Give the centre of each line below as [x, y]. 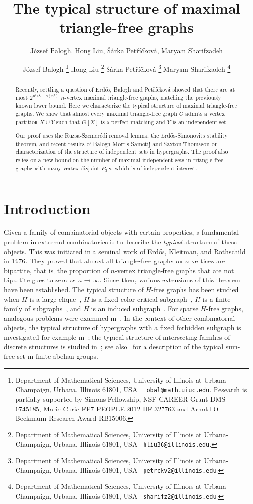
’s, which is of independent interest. [152, 168]
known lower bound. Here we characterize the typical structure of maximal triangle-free [126, 105]
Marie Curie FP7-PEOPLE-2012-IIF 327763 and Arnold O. [132, 408]
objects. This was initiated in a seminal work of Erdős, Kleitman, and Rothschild [125, 251]
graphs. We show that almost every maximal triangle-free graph [96, 113]
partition [27, 121]
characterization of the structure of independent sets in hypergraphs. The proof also [122, 152]
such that [68, 121]
